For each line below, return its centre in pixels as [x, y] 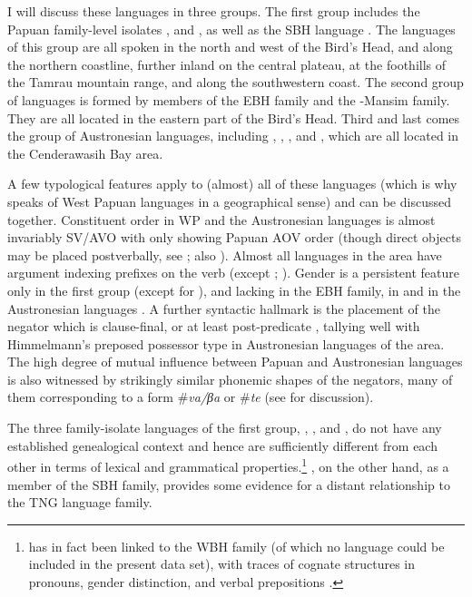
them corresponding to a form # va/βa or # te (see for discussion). [191, 397]
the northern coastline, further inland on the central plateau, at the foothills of [227, 64]
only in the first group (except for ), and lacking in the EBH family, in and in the [234, 290]
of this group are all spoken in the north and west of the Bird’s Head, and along [230, 47]
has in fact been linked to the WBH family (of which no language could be [236, 546]
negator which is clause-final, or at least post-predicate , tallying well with [214, 326]
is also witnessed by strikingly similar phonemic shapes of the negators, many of [230, 379]
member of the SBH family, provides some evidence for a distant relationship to [229, 484]
